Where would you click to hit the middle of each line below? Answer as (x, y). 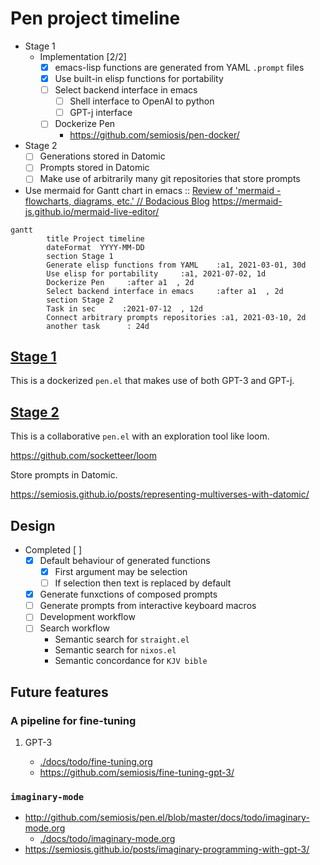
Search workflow (74, 628)
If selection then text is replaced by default (143, 583)
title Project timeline (95, 238)
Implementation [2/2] (83, 56)
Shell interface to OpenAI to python (142, 101)
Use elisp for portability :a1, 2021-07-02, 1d (156, 273)
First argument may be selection (121, 571)
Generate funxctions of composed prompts (128, 594)
